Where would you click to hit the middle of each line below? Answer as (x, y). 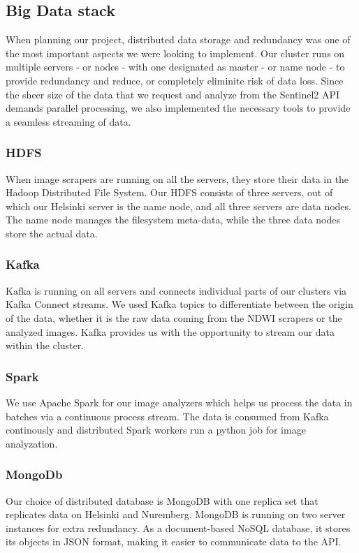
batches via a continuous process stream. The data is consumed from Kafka (167, 416)
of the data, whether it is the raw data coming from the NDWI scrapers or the (174, 317)
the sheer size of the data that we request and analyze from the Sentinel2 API (173, 94)
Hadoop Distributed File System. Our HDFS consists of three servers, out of (169, 192)
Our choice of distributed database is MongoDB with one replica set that (162, 500)
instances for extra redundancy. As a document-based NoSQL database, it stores (178, 528)
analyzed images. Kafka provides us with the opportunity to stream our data (170, 331)
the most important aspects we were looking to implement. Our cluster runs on (175, 53)
